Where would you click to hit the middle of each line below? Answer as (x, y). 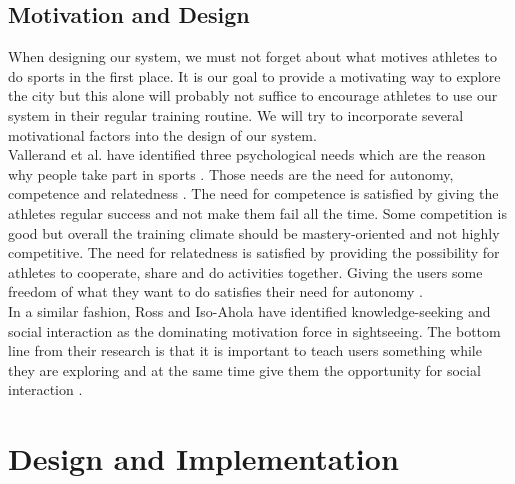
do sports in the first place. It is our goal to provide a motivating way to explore (254, 75)
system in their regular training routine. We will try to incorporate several (236, 114)
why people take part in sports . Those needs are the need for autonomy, (231, 173)
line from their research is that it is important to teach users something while (245, 350)
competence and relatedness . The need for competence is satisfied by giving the (253, 193)
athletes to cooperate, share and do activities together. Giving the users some (245, 271)
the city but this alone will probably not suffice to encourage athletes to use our (253, 95)
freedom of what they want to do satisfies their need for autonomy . (215, 291)
